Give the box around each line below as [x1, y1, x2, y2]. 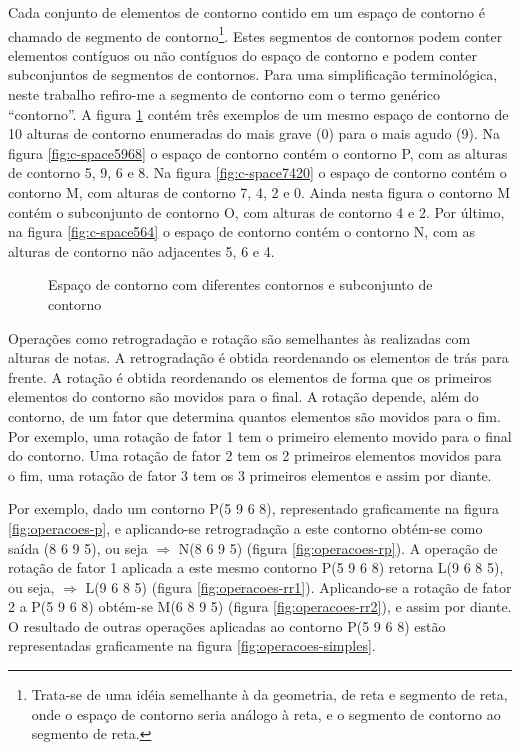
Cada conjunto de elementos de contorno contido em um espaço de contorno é [8, 2, 485, 22]
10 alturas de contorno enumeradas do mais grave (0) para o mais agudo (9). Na [8, 123, 501, 144]
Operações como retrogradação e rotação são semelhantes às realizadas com [8, 327, 471, 348]
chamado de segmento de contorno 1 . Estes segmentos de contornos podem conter [8, 22, 503, 46]
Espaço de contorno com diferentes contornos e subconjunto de [48, 274, 433, 295]
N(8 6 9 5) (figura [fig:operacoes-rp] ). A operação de [178, 537, 498, 558]
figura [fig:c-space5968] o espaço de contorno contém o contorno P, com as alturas [8, 142, 508, 163]
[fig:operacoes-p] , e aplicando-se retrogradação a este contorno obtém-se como [8, 517, 483, 538]
